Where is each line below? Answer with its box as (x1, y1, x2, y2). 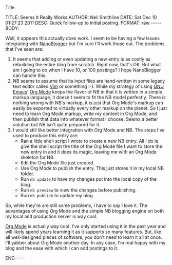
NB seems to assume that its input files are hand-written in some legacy (12, 78, 165, 84)
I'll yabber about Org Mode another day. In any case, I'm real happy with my (5, 240, 166, 245)
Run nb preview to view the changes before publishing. (20, 187, 137, 193)
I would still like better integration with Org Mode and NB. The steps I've (12, 127, 165, 133)
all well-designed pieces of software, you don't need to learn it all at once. (5, 234, 163, 240)
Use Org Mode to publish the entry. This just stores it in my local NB (20, 165, 164, 171)
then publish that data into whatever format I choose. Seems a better (12, 116, 158, 122)
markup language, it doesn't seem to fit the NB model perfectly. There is (12, 94, 166, 100)
